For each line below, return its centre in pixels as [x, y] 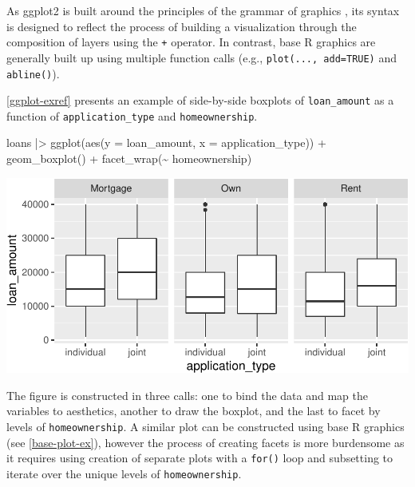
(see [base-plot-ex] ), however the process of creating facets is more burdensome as [206, 442]
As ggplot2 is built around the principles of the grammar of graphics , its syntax [203, 10]
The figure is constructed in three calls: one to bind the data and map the [188, 395]
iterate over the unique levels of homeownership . [124, 473]
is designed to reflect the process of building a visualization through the [182, 26]
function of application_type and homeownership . [132, 115]
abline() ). [33, 73]
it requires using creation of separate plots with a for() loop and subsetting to [200, 458]
